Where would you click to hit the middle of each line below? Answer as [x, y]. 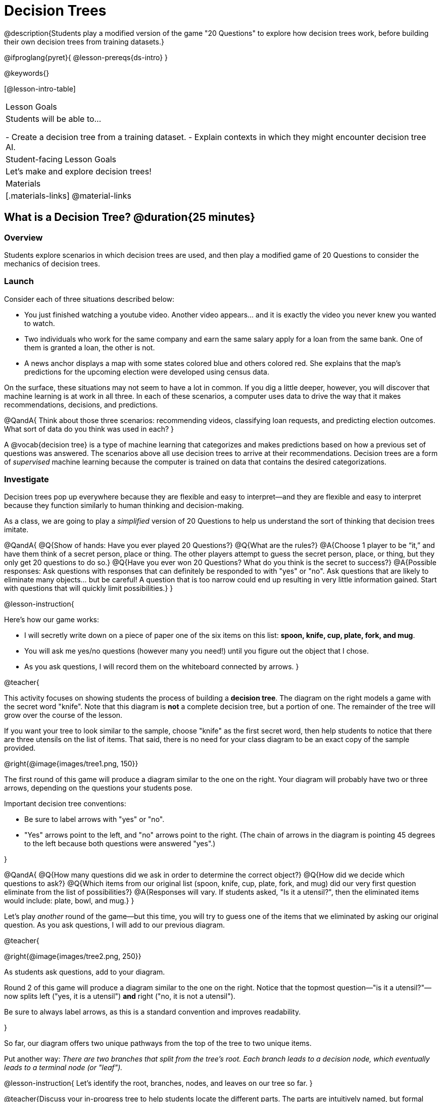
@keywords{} [27, 73]
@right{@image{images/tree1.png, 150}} [71, 764]
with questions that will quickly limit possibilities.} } [89, 588]
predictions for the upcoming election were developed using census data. [147, 372]
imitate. [16, 530]
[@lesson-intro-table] [40, 88]
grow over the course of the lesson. [63, 715]
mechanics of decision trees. [52, 263]
